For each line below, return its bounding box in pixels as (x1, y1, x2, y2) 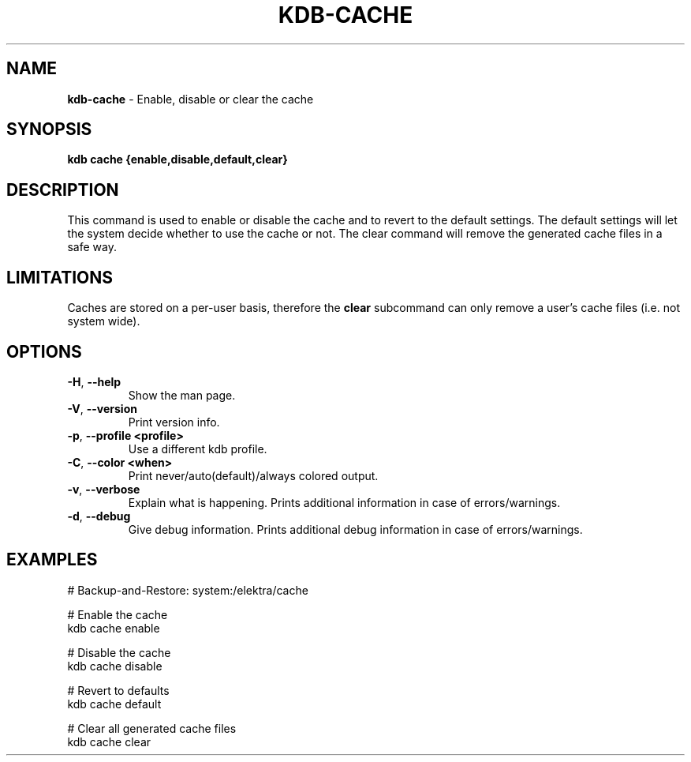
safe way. (67, 240, 117, 254)
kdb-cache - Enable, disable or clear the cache (67, 92, 314, 106)
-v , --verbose (67, 482, 140, 496)
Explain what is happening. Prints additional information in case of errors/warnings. (128, 495, 561, 509)
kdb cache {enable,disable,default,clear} (67, 152, 288, 167)
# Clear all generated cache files (67, 721, 237, 735)
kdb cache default (67, 696, 162, 711)
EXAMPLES (6, 550, 98, 570)
